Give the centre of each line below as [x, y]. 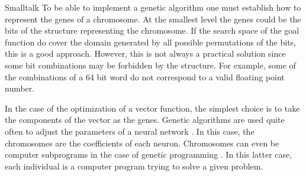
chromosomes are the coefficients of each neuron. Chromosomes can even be [142, 143]
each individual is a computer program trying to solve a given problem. [134, 166]
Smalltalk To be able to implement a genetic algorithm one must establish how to [153, 7]
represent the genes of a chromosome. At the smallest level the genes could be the [153, 19]
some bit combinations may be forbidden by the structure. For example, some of [150, 65]
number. [20, 88]
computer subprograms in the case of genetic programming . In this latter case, [149, 154]
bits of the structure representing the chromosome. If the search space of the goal [152, 30]
